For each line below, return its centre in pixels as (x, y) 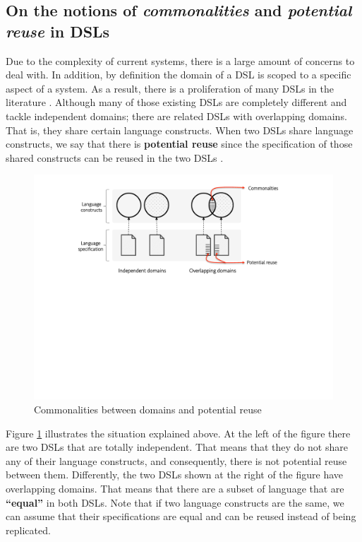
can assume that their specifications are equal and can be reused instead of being (181, 516)
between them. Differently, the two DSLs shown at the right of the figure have (174, 475)
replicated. (28, 530)
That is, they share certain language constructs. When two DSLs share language (180, 130)
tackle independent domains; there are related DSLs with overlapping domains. (176, 116)
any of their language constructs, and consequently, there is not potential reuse (176, 460)
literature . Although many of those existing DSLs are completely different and (176, 102)
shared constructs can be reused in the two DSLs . (115, 157)
